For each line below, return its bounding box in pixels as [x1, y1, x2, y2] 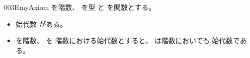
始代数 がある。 [15, 18, 67, 29]
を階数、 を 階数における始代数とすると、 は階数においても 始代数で [15, 35, 240, 46]
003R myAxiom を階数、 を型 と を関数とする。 [4, 2, 156, 12]
